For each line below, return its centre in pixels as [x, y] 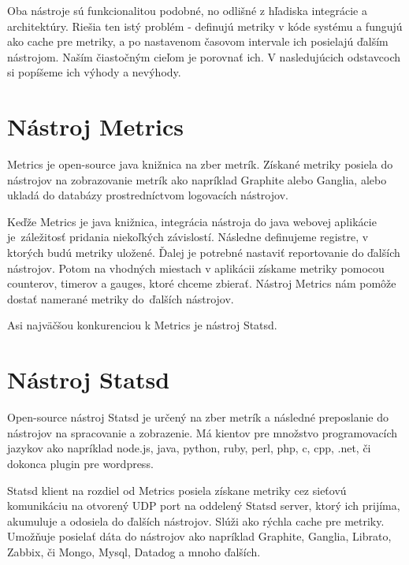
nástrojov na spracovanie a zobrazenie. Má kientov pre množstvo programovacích [203, 432]
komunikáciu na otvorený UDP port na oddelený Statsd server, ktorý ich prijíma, [204, 506]
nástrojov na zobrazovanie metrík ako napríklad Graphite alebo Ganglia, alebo [197, 179]
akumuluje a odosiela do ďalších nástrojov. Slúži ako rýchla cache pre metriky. [196, 520]
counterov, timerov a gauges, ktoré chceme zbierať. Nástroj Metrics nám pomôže [202, 283]
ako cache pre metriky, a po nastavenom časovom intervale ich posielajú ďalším [198, 41]
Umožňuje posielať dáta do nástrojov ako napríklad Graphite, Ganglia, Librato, [199, 536]
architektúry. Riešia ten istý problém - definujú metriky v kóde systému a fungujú [205, 26]
